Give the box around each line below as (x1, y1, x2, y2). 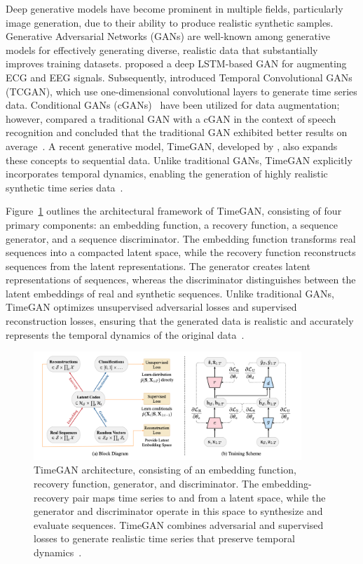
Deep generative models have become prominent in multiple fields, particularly (6, 1, 343, 15)
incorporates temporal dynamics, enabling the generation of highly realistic (6, 166, 328, 181)
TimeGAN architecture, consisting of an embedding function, (34, 462, 296, 477)
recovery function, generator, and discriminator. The (34, 476, 259, 491)
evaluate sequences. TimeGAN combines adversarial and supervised (34, 517, 324, 532)
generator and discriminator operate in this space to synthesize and (34, 504, 323, 518)
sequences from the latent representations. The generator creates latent (6, 258, 310, 273)
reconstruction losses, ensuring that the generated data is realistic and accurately (6, 314, 354, 328)
